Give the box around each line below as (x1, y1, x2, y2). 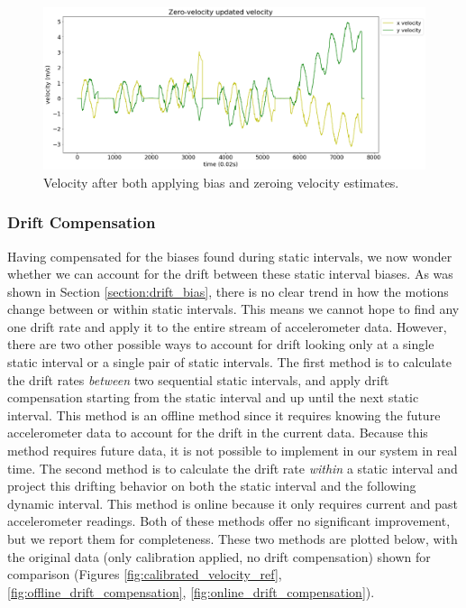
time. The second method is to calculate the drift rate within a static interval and (7, 458, 458, 477)
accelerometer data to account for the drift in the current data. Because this (7, 423, 428, 442)
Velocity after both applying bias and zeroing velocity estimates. (43, 172, 399, 191)
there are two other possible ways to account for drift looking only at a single (7, 335, 434, 354)
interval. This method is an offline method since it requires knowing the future (7, 405, 441, 424)
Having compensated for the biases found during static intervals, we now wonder (7, 246, 452, 265)
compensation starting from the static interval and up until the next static (7, 388, 419, 407)
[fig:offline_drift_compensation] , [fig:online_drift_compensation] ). (7, 582, 375, 601)
